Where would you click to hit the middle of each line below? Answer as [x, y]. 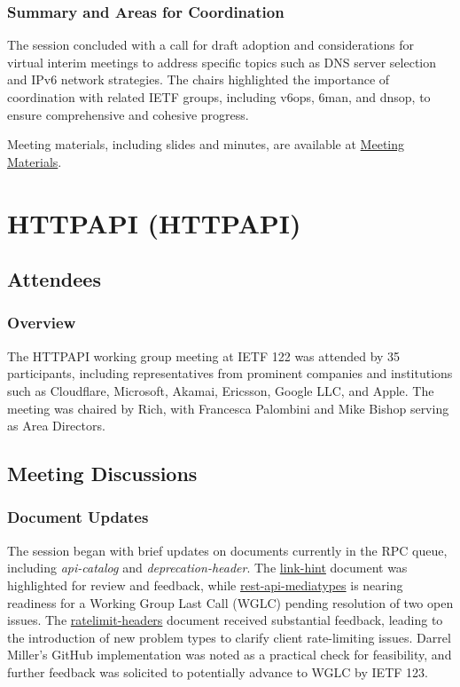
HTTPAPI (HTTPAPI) [154, 222]
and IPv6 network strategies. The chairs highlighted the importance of [199, 79]
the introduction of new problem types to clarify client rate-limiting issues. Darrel [229, 637]
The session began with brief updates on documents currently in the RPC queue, [227, 550]
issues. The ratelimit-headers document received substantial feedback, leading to [225, 620]
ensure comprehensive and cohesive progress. [128, 114]
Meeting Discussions [102, 474]
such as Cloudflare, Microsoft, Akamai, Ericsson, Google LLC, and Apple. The [221, 390]
